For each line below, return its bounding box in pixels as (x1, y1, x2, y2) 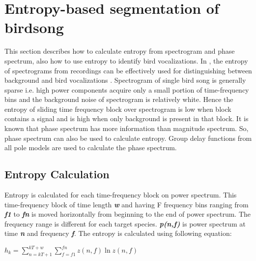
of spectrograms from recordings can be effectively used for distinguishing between (4, 65, 252, 75)
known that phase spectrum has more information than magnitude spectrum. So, (4, 123, 249, 133)
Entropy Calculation (4, 166, 110, 182)
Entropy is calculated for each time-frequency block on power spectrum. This (4, 190, 237, 200)
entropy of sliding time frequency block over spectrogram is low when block (4, 103, 231, 114)
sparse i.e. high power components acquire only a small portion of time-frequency (4, 84, 249, 95)
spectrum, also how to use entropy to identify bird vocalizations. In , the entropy (4, 55, 248, 65)
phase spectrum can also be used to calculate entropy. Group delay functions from (4, 132, 252, 143)
